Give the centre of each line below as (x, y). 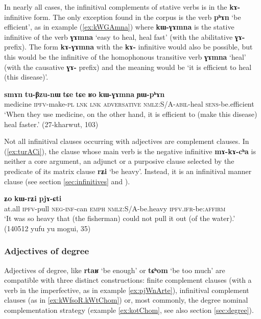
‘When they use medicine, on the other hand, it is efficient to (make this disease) (131, 114)
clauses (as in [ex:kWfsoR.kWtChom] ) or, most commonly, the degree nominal (126, 300)
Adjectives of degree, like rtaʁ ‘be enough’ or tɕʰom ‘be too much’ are (115, 270)
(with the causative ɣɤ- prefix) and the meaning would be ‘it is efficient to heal (128, 67)
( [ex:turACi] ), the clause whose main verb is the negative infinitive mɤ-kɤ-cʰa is (130, 151)
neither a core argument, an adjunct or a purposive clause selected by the (119, 161)
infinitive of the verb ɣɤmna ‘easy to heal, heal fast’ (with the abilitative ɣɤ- (125, 36)
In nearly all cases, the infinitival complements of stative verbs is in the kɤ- (122, 7)
